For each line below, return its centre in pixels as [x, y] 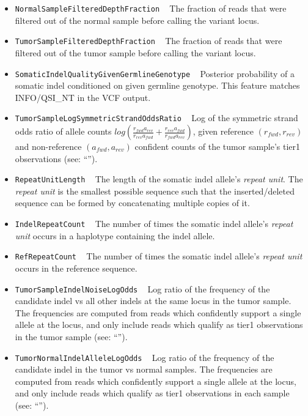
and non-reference [48, 146]
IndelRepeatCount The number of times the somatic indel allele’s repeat [154, 224]
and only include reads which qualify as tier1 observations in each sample [152, 393]
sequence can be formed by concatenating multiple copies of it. [132, 203]
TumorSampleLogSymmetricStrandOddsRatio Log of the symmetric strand [156, 118]
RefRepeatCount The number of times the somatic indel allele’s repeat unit [159, 256]
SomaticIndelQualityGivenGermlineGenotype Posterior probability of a [155, 73]
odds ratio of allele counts [63, 131]
